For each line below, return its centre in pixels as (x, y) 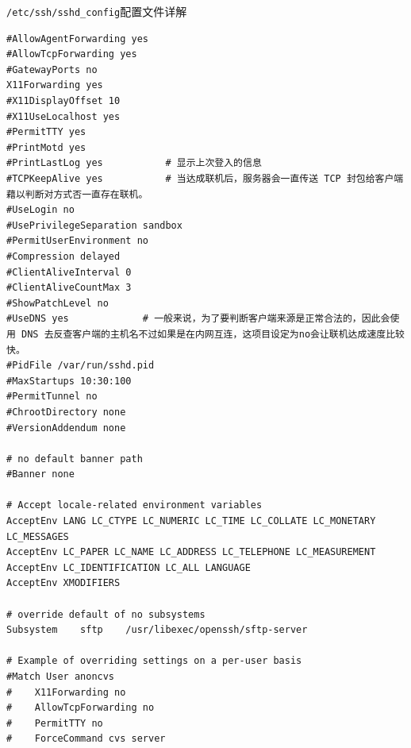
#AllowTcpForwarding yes (72, 54)
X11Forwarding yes (55, 85)
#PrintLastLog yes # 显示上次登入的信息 (134, 163)
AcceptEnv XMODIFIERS (63, 583)
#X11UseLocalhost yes (63, 116)
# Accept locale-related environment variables (134, 505)
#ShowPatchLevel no (58, 303)
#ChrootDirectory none (66, 412)
